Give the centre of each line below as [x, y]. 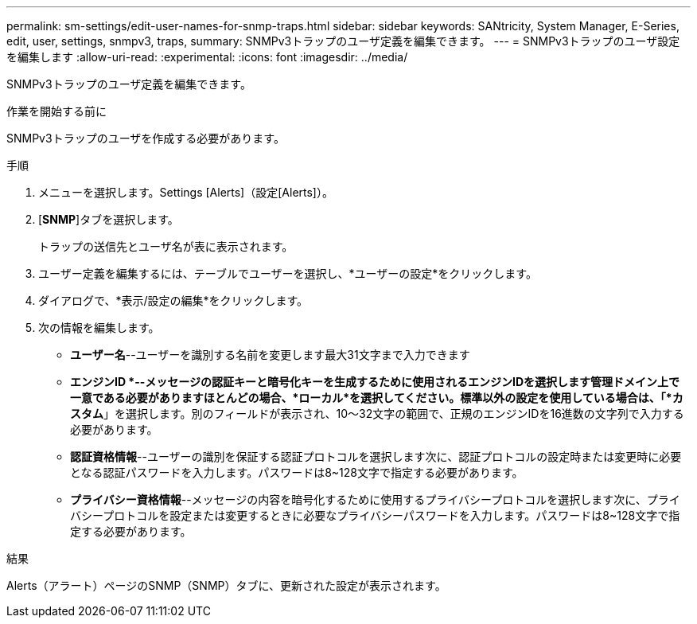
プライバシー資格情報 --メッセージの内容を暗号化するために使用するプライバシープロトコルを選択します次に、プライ [375, 499]
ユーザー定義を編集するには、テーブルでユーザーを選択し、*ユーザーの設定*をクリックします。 [288, 273]
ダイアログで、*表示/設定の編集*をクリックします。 [173, 300]
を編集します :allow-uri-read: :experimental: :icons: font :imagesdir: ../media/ [207, 57]
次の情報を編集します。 [99, 328]
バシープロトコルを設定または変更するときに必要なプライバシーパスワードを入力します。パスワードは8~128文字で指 [375, 515]
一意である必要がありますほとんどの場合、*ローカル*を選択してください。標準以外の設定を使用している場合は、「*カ [377, 398]
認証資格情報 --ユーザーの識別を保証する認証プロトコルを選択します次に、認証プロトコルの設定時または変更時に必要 [376, 456]
